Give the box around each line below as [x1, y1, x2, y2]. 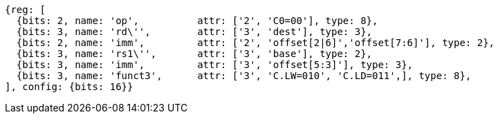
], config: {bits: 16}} [5, 81, 133, 92]
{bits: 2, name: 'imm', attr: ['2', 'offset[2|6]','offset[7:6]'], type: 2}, [16, 37, 495, 48]
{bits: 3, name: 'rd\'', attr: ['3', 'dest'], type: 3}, [16, 26, 373, 37]
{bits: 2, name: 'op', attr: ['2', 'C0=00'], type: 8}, [16, 15, 378, 26]
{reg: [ [5, 4, 46, 15]
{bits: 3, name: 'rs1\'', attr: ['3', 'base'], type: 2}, [16, 48, 373, 59]
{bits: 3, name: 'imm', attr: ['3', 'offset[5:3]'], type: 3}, [16, 59, 414, 70]
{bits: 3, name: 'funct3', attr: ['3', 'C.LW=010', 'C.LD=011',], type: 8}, [16, 70, 472, 81]
